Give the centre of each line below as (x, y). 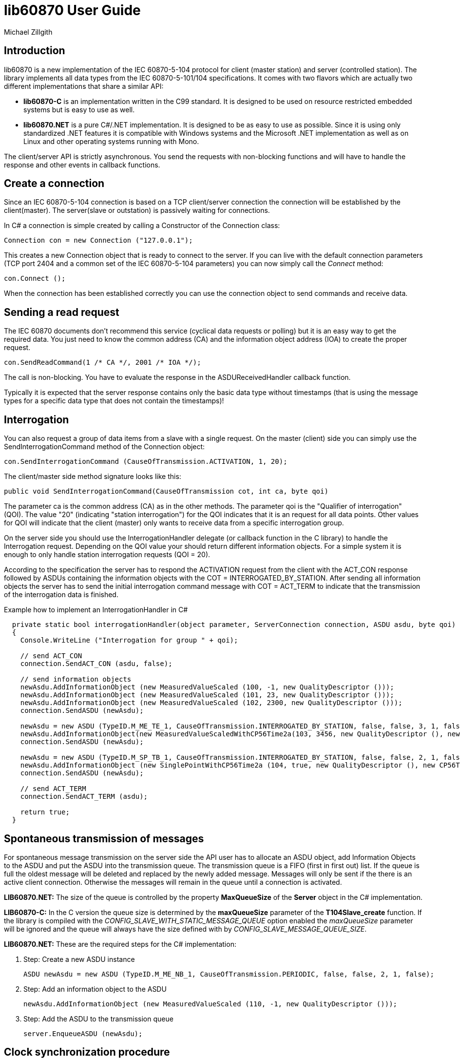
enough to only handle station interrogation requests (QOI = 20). (107, 555)
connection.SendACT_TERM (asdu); (84, 797)
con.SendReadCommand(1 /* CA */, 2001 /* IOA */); (103, 363)
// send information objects (76, 679)
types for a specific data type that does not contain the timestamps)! (114, 401)
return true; (45, 812)
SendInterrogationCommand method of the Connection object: (105, 447)
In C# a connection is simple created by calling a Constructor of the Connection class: (142, 226)
